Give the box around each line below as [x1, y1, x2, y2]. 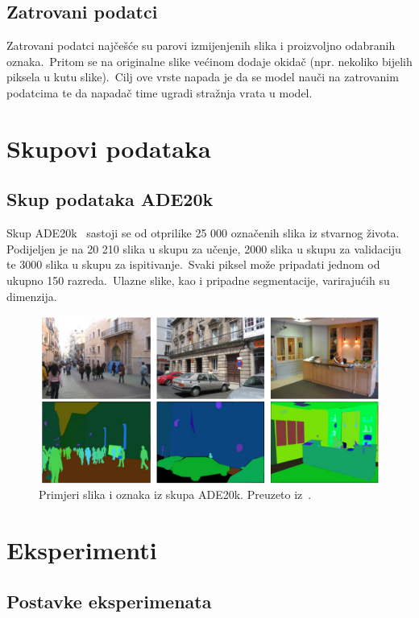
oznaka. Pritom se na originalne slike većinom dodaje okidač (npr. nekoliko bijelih [6, 52, 413, 69]
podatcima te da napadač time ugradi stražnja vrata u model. [6, 84, 313, 101]
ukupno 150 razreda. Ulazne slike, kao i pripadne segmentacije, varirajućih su [6, 271, 390, 288]
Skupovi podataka [6, 131, 211, 164]
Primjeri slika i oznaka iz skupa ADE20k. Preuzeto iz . [39, 486, 312, 503]
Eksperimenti [6, 534, 157, 566]
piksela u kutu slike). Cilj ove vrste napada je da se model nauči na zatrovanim [6, 68, 399, 85]
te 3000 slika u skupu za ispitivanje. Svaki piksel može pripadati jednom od [6, 256, 380, 273]
